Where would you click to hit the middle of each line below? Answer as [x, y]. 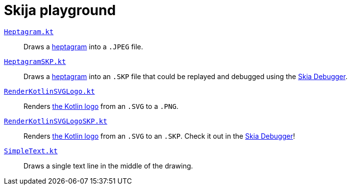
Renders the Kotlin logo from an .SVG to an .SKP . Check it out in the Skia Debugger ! [159, 136]
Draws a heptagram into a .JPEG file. [83, 46]
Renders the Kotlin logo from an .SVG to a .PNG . [101, 106]
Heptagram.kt [29, 31]
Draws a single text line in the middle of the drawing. [108, 166]
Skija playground [60, 10]
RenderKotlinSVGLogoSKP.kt [56, 121]
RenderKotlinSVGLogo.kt [50, 91]
